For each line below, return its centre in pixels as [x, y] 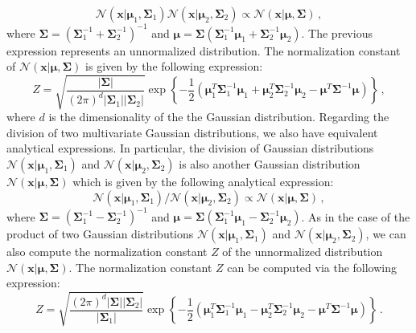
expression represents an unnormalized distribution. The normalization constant [204, 50]
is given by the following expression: [174, 66]
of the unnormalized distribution [303, 252]
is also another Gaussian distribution [270, 164]
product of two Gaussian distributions [100, 234]
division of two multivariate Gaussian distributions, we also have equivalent [192, 132]
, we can [386, 234]
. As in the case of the [356, 216]
